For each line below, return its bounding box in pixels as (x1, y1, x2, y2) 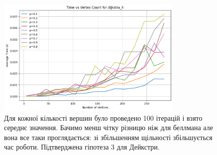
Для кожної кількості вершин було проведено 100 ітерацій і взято (4, 112, 203, 123)
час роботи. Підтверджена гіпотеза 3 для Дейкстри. (4, 142, 160, 152)
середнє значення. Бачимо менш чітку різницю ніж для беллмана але (4, 122, 213, 133)
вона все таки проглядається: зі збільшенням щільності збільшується (4, 132, 213, 142)
